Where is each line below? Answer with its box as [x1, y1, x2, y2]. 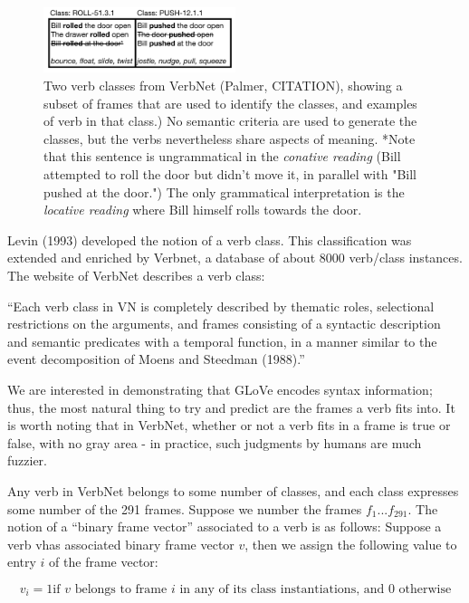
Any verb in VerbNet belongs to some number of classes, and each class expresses [7, 481, 459, 500]
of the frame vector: [49, 552, 158, 571]
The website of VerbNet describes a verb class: [7, 265, 265, 284]
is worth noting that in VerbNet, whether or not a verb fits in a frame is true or [7, 416, 451, 435]
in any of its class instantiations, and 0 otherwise [179, 582, 452, 596]
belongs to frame [74, 582, 167, 596]
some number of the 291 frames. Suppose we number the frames [7, 499, 362, 518]
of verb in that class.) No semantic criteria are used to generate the [43, 111, 417, 130]
